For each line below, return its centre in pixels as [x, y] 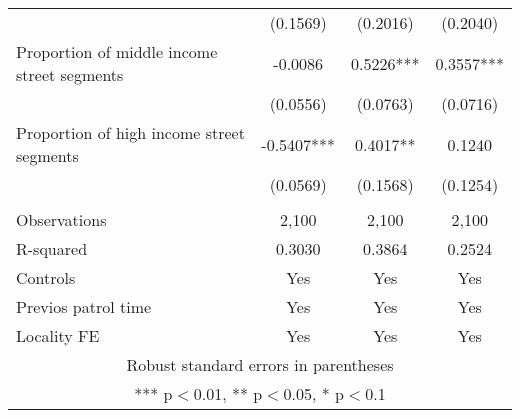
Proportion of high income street [130, 132]
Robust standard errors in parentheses [260, 364]
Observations [61, 219]
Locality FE [58, 335]
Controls [46, 277]
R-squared [52, 248]
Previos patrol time [84, 306]
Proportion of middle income [117, 51]
